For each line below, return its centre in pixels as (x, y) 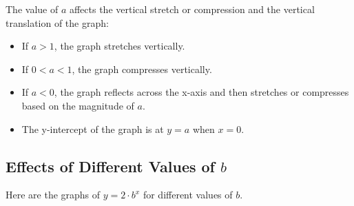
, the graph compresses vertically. (142, 69)
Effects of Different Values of (110, 166)
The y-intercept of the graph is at (93, 128)
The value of (32, 9)
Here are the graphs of (53, 195)
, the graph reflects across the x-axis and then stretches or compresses (201, 92)
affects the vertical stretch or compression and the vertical (192, 9)
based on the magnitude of (78, 105)
